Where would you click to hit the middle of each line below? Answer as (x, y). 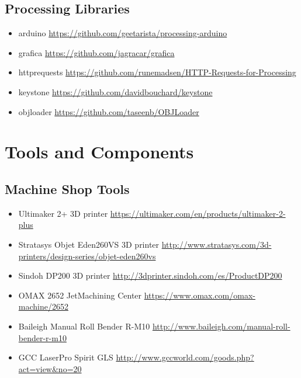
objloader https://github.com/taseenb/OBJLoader (109, 111)
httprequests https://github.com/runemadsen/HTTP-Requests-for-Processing (157, 72)
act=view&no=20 (50, 368)
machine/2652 (43, 306)
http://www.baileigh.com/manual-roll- (221, 326)
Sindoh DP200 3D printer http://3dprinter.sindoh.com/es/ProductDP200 (150, 275)
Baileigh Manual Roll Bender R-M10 (84, 326)
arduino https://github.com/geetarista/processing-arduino (123, 33)
